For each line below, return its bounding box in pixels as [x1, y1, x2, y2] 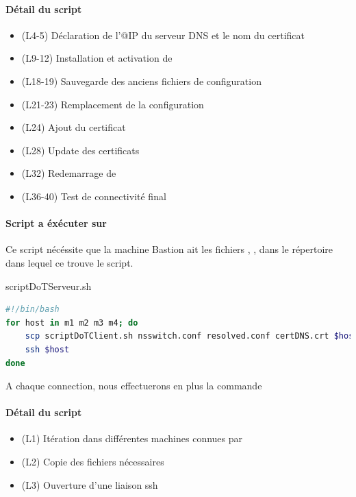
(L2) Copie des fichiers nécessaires [21, 454, 164, 469]
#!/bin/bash [5, 304, 60, 315]
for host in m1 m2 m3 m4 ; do [5, 317, 138, 328]
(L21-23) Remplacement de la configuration [21, 97, 204, 111]
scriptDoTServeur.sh [5, 278, 92, 293]
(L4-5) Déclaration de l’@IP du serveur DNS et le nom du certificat [21, 27, 305, 42]
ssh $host [25, 344, 70, 354]
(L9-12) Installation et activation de [21, 51, 173, 65]
